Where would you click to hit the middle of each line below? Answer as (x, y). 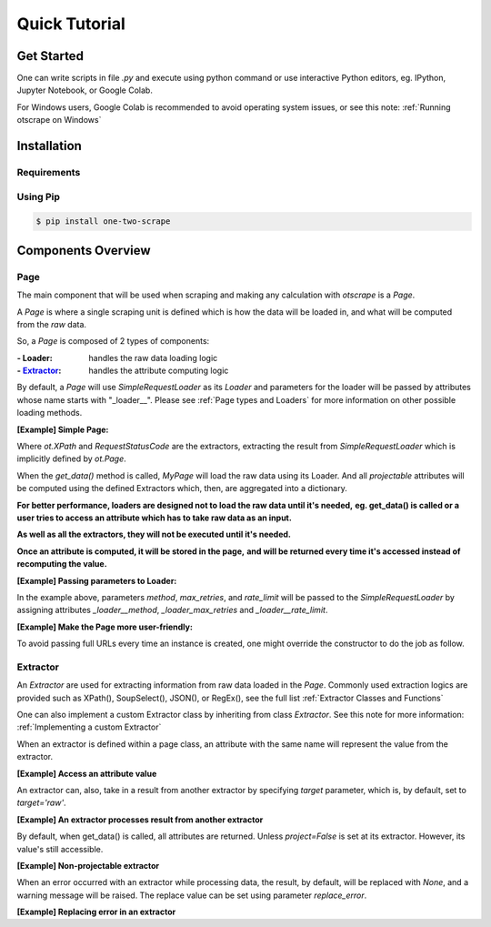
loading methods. (50, 413)
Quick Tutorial (71, 24)
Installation (49, 146)
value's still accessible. (60, 849)
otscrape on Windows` (59, 120)
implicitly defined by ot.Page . (71, 458)
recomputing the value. (62, 564)
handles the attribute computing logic (159, 371)
